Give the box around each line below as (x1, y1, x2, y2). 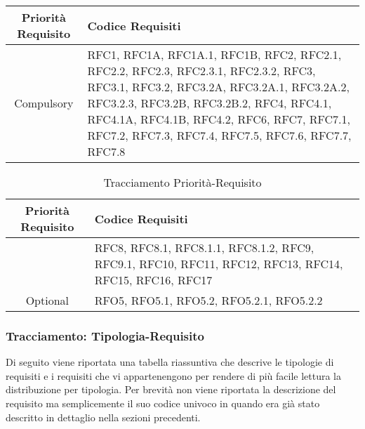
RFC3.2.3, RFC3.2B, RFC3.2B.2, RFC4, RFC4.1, (87, 95, 332, 111)
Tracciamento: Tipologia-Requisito (6, 326, 204, 344)
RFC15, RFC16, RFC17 (94, 272, 213, 288)
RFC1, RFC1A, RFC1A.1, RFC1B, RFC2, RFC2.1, (87, 46, 342, 62)
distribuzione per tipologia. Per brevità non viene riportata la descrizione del (6, 382, 336, 397)
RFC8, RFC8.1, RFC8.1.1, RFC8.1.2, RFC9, (94, 239, 314, 256)
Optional (25, 292, 69, 308)
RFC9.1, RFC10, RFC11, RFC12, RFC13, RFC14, (94, 256, 343, 272)
